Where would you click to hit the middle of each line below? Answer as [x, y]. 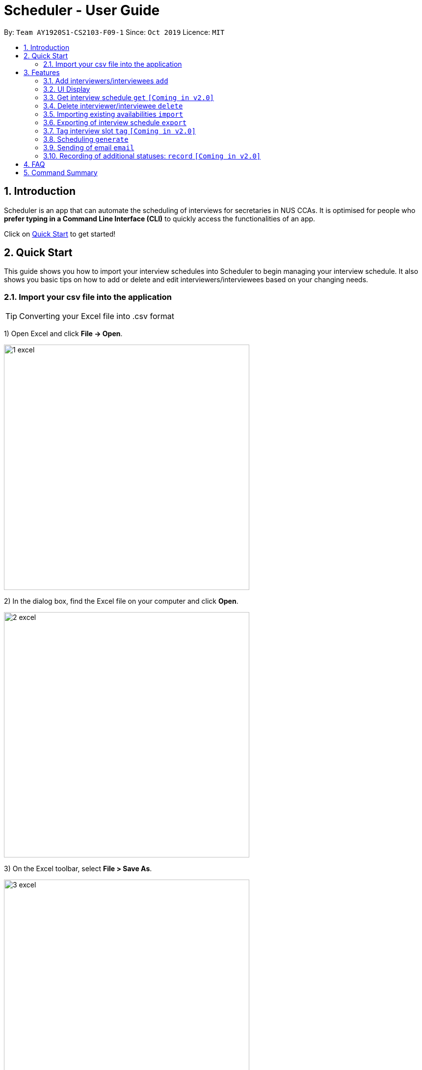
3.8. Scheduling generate [86, 139]
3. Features [42, 72]
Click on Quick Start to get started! [60, 234]
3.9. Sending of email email [89, 147]
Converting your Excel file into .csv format [97, 316]
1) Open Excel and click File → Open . [63, 334]
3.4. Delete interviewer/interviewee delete [113, 106]
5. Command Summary [61, 172]
